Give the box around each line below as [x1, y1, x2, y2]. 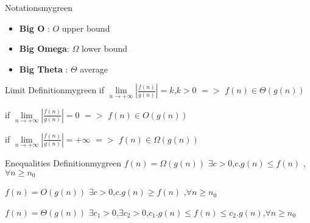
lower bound [81, 42, 128, 55]
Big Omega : [19, 42, 69, 55]
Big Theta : [19, 62, 68, 75]
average [80, 62, 108, 75]
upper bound [62, 21, 110, 34]
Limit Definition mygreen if [5, 83, 105, 96]
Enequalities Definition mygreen [5, 157, 122, 169]
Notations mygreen [5, 1, 72, 13]
